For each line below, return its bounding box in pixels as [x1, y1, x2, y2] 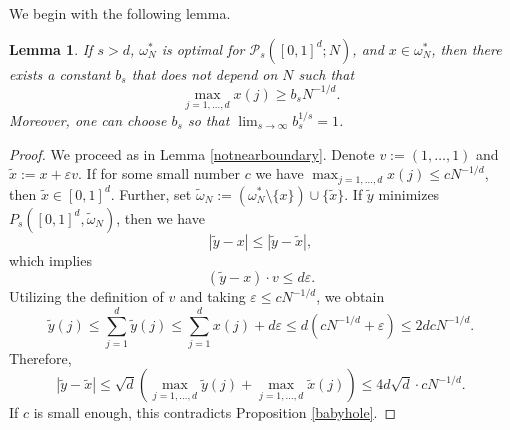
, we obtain [316, 286, 385, 307]
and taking [179, 286, 246, 307]
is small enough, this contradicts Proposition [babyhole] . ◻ [33, 402, 397, 423]
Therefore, [9, 347, 72, 368]
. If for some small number [78, 163, 241, 184]
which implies [9, 249, 92, 270]
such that [298, 63, 355, 84]
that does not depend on [131, 63, 278, 84]
